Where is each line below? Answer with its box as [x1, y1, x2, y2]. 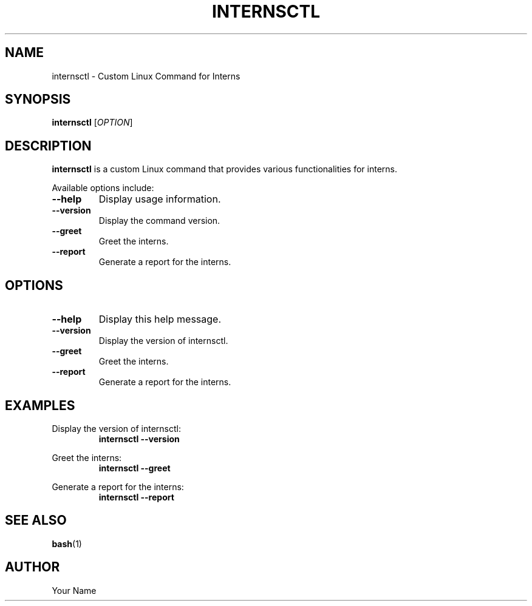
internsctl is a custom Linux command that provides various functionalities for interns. [52, 164, 397, 175]
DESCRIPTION [5, 138, 92, 153]
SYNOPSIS [5, 92, 71, 107]
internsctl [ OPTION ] [52, 117, 133, 128]
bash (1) [52, 538, 82, 549]
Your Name [52, 585, 97, 596]
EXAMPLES [5, 397, 75, 413]
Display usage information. [98, 193, 221, 206]
